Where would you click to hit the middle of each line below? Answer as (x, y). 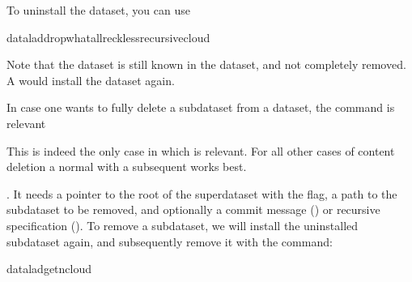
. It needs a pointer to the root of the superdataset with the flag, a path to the (202, 193)
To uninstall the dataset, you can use (98, 10)
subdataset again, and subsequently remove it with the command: (170, 241)
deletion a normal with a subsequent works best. (127, 167)
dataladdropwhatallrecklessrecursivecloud (108, 37)
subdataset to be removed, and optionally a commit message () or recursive (193, 209)
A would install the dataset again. (91, 80)
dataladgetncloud (49, 269)
